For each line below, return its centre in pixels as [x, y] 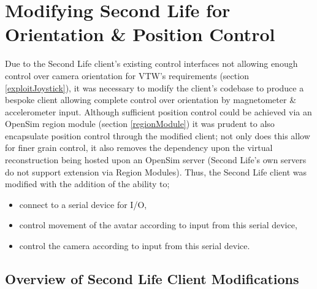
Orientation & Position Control [140, 34]
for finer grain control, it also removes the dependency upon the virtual [139, 148]
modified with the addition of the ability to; [87, 184]
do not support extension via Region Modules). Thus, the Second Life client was [156, 171]
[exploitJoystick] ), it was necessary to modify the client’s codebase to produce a [155, 87]
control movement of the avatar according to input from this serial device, [158, 225]
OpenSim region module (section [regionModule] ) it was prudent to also [140, 124]
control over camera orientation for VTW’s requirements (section [127, 75]
